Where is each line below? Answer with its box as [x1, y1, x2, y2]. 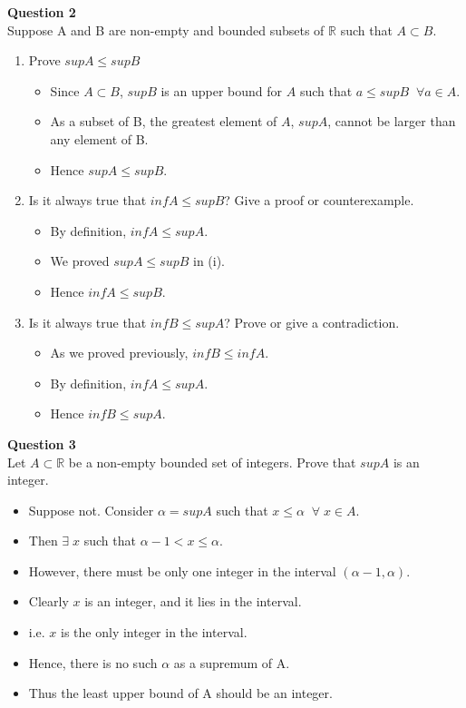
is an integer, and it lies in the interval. [84, 592, 302, 611]
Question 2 [7, 3, 76, 21]
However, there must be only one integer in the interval [28, 561, 336, 580]
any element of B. [50, 129, 149, 148]
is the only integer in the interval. [61, 623, 248, 642]
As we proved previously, [50, 343, 189, 362]
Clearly [28, 592, 69, 611]
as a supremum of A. [173, 653, 290, 672]
